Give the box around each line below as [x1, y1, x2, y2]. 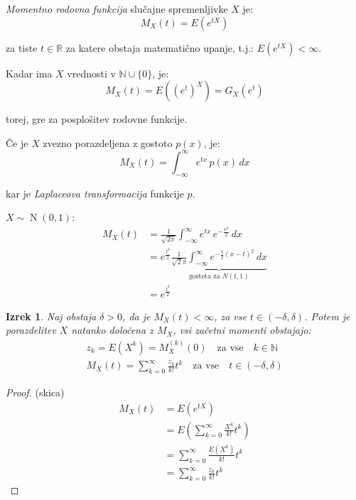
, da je [122, 308, 151, 323]
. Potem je [304, 308, 350, 323]
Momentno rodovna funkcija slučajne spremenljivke [6, 1, 228, 16]
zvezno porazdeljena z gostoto [43, 135, 173, 150]
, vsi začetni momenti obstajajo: [173, 322, 311, 337]
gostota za [188, 272, 220, 280]
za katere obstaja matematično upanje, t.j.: [65, 40, 254, 55]
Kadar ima [6, 65, 53, 80]
